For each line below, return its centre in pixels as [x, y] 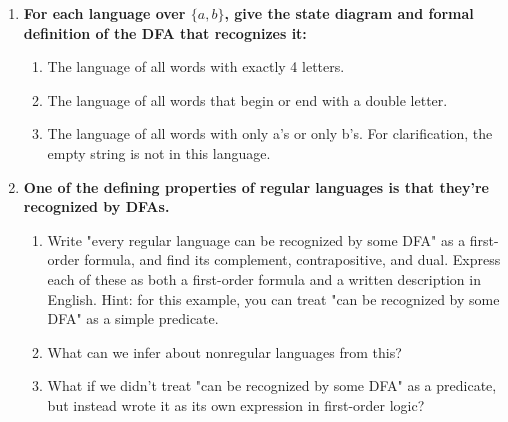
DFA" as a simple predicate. [133, 318]
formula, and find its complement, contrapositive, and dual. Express [292, 259]
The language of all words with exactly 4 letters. [196, 66]
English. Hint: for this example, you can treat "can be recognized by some [273, 298]
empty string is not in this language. [159, 152]
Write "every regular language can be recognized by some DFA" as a [256, 239]
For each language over [104, 13]
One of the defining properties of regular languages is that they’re [256, 186]
